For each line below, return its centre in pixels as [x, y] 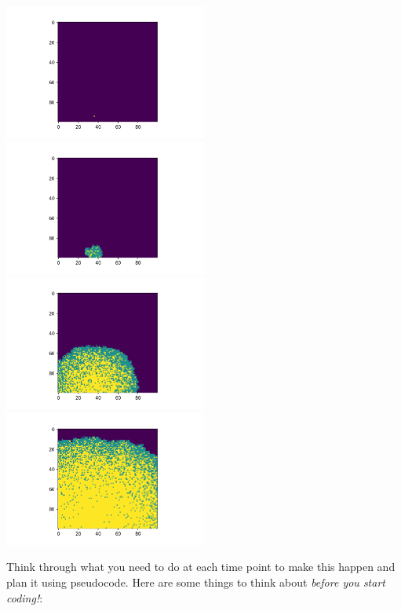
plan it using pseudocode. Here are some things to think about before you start [196, 582]
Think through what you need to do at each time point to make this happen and [201, 567]
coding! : [25, 597]
